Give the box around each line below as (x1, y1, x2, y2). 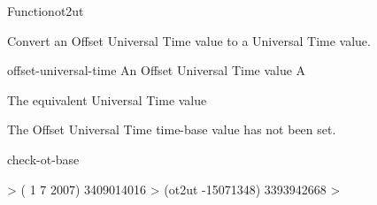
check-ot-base (7, 149, 80, 168)
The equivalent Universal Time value (7, 90, 207, 109)
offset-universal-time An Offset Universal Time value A (7, 61, 306, 80)
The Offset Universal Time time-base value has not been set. (7, 120, 336, 139)
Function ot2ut (7, 2, 84, 19)
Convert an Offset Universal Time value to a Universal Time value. (7, 31, 371, 49)
